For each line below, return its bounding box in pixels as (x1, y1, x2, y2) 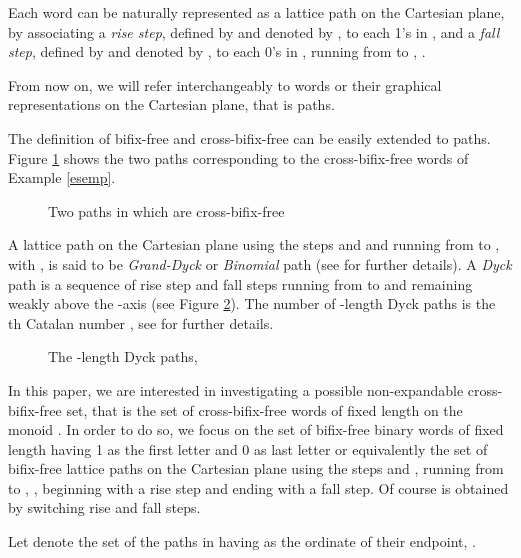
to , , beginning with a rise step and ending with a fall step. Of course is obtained (8, 477, 509, 498)
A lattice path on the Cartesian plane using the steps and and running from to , (8, 234, 500, 255)
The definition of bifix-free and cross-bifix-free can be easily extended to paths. (8, 127, 491, 148)
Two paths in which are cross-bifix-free (48, 200, 285, 221)
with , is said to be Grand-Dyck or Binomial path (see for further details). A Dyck (8, 253, 512, 274)
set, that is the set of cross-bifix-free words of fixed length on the (66, 399, 463, 420)
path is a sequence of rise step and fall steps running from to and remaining (8, 273, 473, 294)
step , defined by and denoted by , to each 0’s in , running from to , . (8, 41, 426, 62)
